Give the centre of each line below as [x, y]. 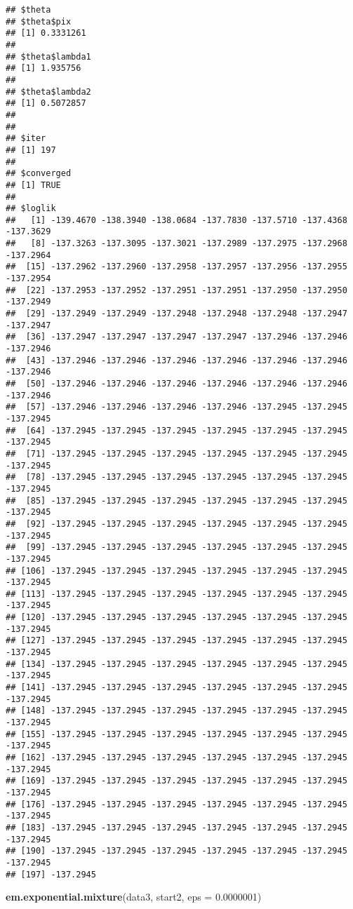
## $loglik [31, 209]
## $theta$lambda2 [48, 92]
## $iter [26, 139]
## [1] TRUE [33, 185]
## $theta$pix [39, 21]
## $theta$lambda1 [48, 56]
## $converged [39, 174]
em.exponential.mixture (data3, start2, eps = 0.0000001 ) [134, 897]
